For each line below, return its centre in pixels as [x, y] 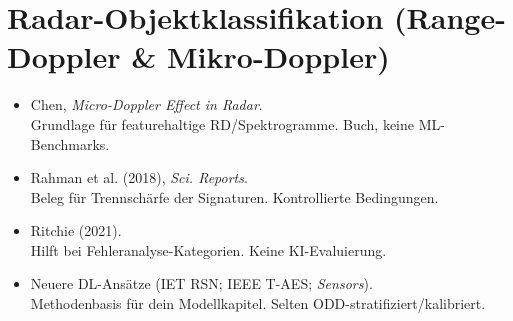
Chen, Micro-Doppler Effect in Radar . [146, 104]
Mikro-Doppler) [278, 56]
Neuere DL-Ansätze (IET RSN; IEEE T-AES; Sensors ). [201, 283]
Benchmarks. [70, 143]
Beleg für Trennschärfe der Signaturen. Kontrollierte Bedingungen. [234, 196]
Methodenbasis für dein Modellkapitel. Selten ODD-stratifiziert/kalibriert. [258, 303]
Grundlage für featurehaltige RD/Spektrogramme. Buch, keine [222, 123]
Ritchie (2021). [76, 230]
